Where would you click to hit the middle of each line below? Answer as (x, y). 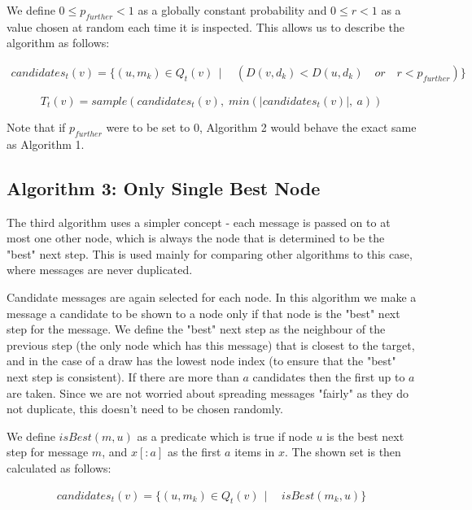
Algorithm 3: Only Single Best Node (164, 187)
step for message (48, 452)
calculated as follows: (59, 467)
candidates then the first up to (329, 376)
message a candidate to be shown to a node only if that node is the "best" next (203, 313)
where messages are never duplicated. (100, 270)
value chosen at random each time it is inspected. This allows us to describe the (205, 26)
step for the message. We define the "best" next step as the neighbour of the (196, 329)
